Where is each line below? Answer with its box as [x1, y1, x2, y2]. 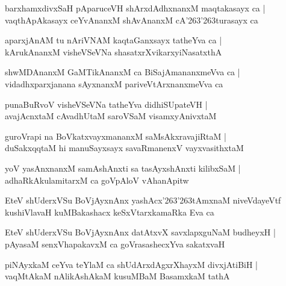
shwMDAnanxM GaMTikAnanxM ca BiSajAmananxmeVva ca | [5, 66, 240, 78]
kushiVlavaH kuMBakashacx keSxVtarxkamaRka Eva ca [5, 205, 214, 218]
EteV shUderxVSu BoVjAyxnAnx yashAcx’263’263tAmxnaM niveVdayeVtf [5, 194, 281, 207]
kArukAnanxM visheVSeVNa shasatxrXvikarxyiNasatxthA [5, 45, 222, 58]
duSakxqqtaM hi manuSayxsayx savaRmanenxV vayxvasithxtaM [5, 141, 244, 154]
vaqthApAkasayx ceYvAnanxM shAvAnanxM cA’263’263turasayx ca [5, 13, 258, 26]
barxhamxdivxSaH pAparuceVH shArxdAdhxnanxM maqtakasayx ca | [5, 2, 266, 14]
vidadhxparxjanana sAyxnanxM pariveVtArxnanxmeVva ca [5, 77, 223, 90]
